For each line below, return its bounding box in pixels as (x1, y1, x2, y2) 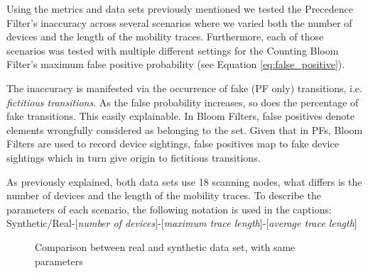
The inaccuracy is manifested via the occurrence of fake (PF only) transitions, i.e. (6, 80, 362, 95)
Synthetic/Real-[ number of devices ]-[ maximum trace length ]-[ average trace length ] (6, 216, 357, 230)
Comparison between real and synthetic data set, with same (35, 239, 296, 254)
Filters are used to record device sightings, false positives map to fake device (6, 136, 339, 151)
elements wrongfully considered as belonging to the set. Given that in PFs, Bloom (6, 122, 363, 137)
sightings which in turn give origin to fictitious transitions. (6, 150, 261, 165)
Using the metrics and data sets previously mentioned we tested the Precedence (6, 1, 353, 16)
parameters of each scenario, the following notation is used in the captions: (6, 201, 332, 216)
